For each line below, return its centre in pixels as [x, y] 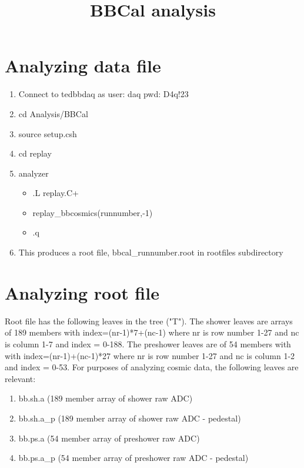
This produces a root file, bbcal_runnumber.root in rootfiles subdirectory [151, 252]
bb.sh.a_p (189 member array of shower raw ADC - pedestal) [130, 418]
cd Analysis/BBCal [53, 113]
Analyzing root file [82, 292]
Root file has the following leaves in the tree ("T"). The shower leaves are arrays [149, 321]
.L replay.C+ [56, 193]
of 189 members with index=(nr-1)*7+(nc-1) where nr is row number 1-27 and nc [152, 332]
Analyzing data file [83, 66]
